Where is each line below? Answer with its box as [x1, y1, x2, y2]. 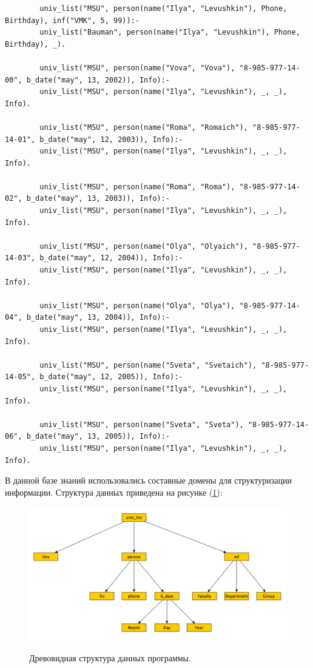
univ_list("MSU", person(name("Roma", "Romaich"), [39, 123, 248, 132]
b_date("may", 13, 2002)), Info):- [26, 75, 170, 84]
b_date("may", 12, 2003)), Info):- [39, 135, 183, 144]
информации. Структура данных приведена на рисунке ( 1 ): [5, 485, 223, 498]
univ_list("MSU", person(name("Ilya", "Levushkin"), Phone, [39, 4, 288, 13]
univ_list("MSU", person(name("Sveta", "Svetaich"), [39, 360, 257, 369]
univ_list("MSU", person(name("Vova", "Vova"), [39, 63, 235, 72]
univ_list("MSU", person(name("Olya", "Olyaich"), [39, 241, 248, 251]
